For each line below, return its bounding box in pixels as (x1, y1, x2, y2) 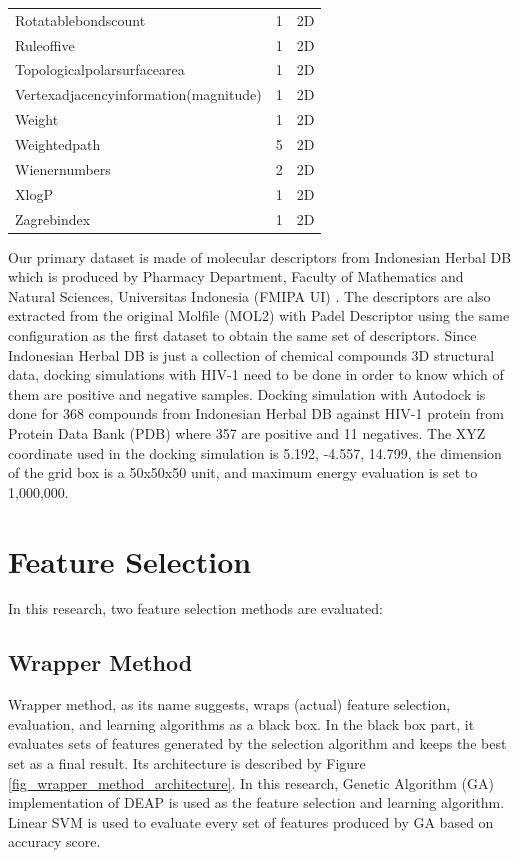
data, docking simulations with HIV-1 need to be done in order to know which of (8, 364, 504, 385)
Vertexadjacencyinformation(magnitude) (15, 84, 262, 105)
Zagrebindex (15, 208, 91, 229)
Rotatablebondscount (15, 9, 146, 30)
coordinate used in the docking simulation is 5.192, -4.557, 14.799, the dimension (8, 442, 502, 463)
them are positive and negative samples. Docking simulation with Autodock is (8, 383, 486, 404)
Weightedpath (15, 133, 101, 154)
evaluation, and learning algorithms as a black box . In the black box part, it (8, 713, 475, 734)
